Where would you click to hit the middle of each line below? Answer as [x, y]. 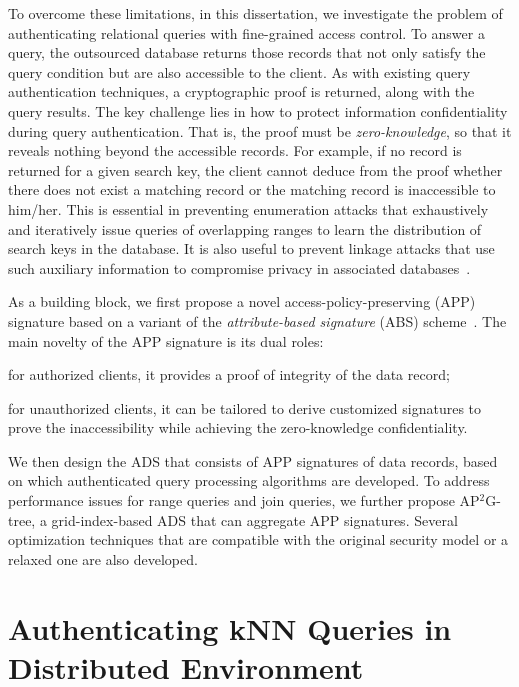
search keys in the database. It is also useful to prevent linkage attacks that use [251, 248]
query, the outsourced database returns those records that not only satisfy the [247, 52]
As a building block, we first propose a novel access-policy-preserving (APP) [242, 301]
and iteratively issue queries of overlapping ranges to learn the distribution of [245, 228]
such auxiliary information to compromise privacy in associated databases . [239, 267]
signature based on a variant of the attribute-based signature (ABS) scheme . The [257, 320]
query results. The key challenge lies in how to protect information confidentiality [258, 110]
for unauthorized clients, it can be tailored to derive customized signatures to [245, 407]
